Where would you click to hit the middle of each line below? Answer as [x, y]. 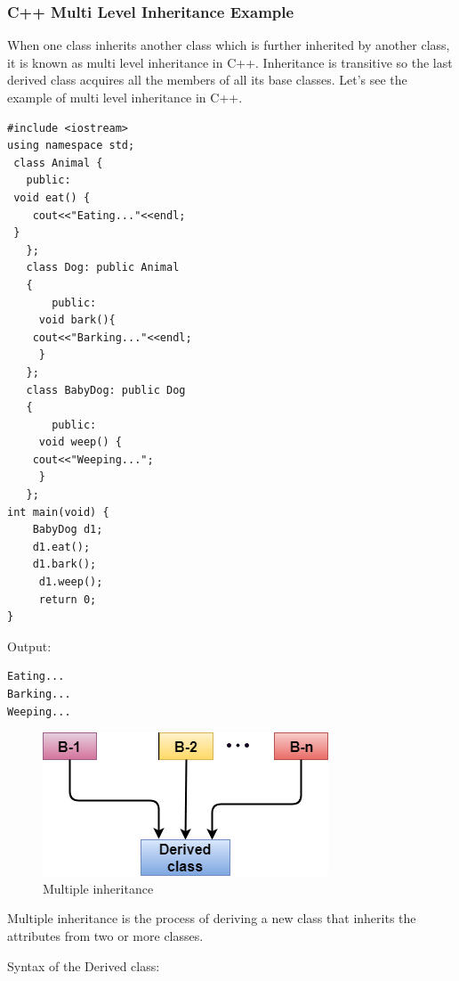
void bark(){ [77, 320]
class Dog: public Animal [103, 268]
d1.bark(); [64, 564]
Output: [29, 646]
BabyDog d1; [68, 530]
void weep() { [80, 442]
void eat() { [52, 197]
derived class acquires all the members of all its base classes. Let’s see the [207, 80]
